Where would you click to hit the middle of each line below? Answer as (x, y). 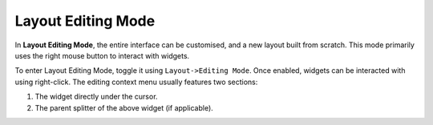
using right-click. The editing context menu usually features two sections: (136, 82)
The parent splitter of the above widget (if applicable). (124, 107)
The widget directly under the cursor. (96, 97)
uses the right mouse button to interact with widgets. (102, 55)
